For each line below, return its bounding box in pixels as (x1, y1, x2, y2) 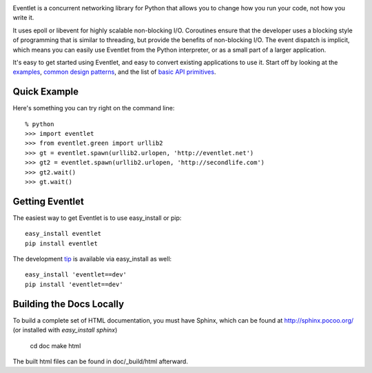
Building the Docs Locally (12, 298, 124, 310)
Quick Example (12, 86, 79, 98)
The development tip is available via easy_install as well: (12, 255, 172, 263)
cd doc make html (30, 341, 81, 350)
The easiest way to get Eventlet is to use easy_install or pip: (12, 214, 182, 222)
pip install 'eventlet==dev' (25, 280, 123, 288)
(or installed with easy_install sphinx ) (12, 326, 118, 334)
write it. (12, 14, 34, 22)
